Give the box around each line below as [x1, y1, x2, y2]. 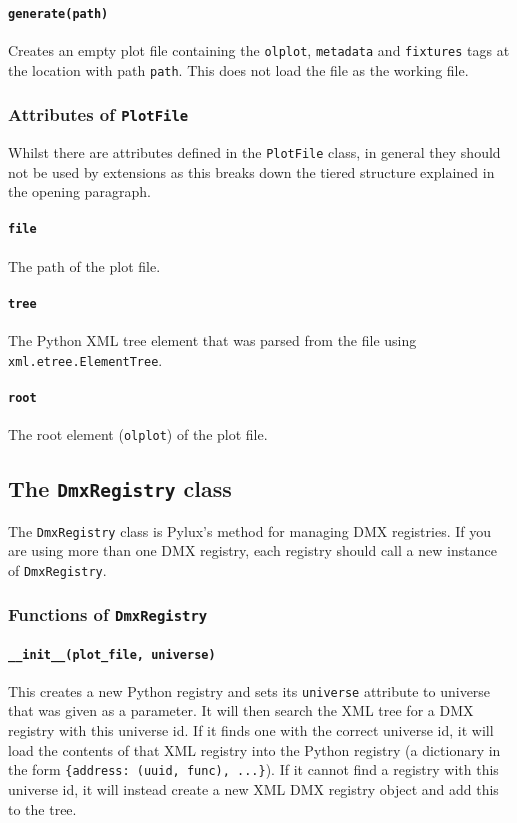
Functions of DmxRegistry [8, 602, 208, 627]
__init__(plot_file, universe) [8, 647, 216, 662]
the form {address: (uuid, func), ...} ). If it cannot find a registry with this [8, 759, 499, 780]
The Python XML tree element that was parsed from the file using [8, 330, 417, 351]
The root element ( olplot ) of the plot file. [8, 424, 268, 445]
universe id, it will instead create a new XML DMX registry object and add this [8, 778, 499, 799]
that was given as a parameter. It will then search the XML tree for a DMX [8, 700, 474, 721]
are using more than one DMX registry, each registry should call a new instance [8, 540, 497, 561]
